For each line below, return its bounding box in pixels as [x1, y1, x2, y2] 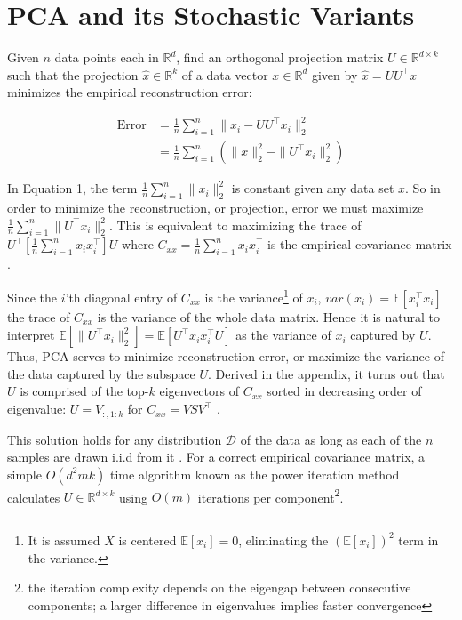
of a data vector [181, 65, 268, 84]
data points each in [54, 48, 159, 67]
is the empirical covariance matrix [267, 235, 452, 254]
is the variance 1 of [204, 286, 303, 306]
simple [7, 464, 42, 483]
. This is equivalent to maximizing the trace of [108, 215, 362, 234]
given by [311, 65, 358, 84]
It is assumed [28, 530, 100, 549]
